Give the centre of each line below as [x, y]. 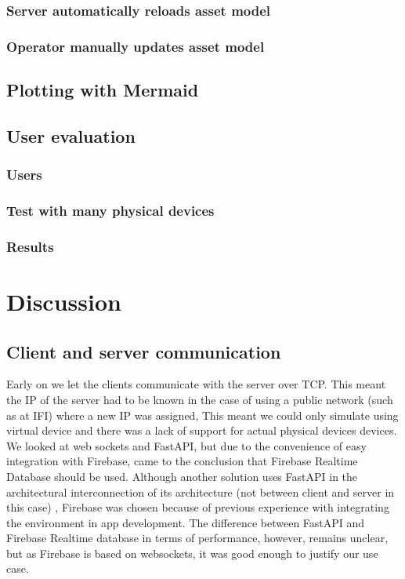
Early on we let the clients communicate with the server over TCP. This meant [196, 384]
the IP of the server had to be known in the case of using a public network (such [200, 399]
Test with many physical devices [110, 211]
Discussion [64, 301]
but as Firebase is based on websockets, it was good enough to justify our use [192, 553]
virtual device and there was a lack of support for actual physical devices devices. [202, 430]
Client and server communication [144, 351]
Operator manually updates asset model [136, 46]
